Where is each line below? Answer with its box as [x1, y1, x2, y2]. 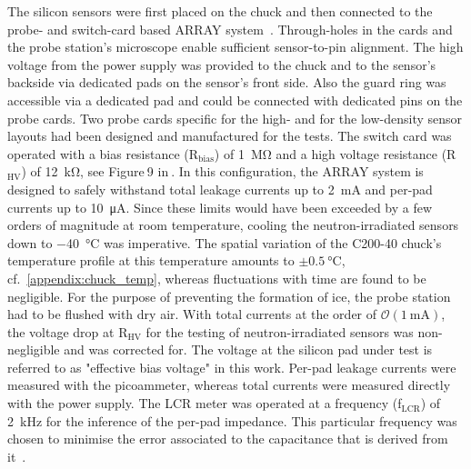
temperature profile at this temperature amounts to [7, 251, 295, 270]
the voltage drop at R [7, 322, 128, 341]
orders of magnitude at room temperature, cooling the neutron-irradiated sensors [7, 215, 459, 234]
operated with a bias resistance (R [7, 144, 199, 163]
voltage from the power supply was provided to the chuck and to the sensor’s [7, 55, 436, 74]
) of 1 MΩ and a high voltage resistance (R [214, 144, 456, 163]
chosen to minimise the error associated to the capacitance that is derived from [7, 429, 448, 448]
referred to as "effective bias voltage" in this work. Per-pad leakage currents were [7, 357, 456, 376]
